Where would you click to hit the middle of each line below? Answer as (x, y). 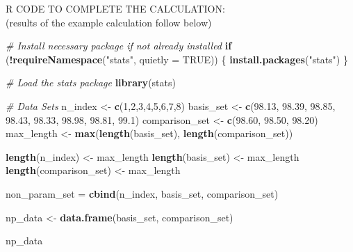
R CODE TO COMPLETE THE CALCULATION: (115, 8)
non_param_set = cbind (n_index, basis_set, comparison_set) (142, 193)
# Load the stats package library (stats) (91, 82)
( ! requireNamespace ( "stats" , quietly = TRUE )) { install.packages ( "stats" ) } (177, 59)
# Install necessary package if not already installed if (119, 46)
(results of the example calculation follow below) (109, 22)
